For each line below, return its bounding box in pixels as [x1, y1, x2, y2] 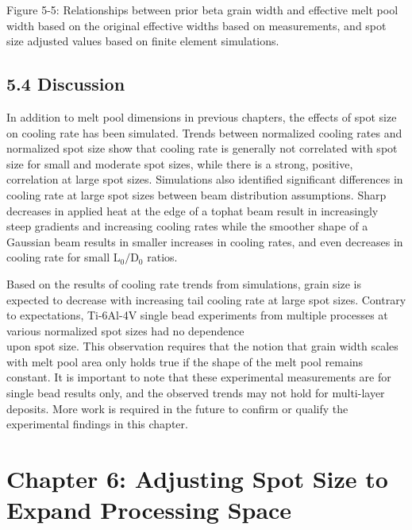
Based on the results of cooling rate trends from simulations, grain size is [6, 275, 362, 292]
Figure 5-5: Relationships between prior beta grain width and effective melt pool [6, 2, 399, 17]
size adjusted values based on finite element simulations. [6, 33, 279, 49]
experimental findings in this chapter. [6, 416, 188, 432]
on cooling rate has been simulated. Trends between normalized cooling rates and [6, 124, 402, 141]
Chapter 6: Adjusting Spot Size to [6, 462, 388, 495]
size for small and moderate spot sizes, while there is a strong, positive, [6, 155, 353, 172]
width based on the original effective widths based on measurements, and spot [6, 17, 387, 33]
